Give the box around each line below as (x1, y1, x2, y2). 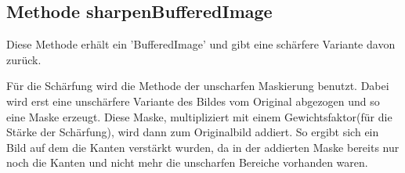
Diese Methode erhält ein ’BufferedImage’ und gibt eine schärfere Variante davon (6, 36, 396, 52)
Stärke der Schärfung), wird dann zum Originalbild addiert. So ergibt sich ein (6, 124, 379, 140)
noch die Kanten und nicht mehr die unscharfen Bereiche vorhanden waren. (6, 154, 368, 171)
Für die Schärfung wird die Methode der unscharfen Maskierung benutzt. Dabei (6, 77, 389, 94)
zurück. (6, 51, 42, 67)
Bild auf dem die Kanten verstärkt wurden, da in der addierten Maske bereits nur (6, 139, 400, 155)
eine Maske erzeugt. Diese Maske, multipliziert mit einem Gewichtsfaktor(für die (6, 108, 392, 124)
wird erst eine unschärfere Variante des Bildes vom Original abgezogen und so (6, 92, 380, 109)
